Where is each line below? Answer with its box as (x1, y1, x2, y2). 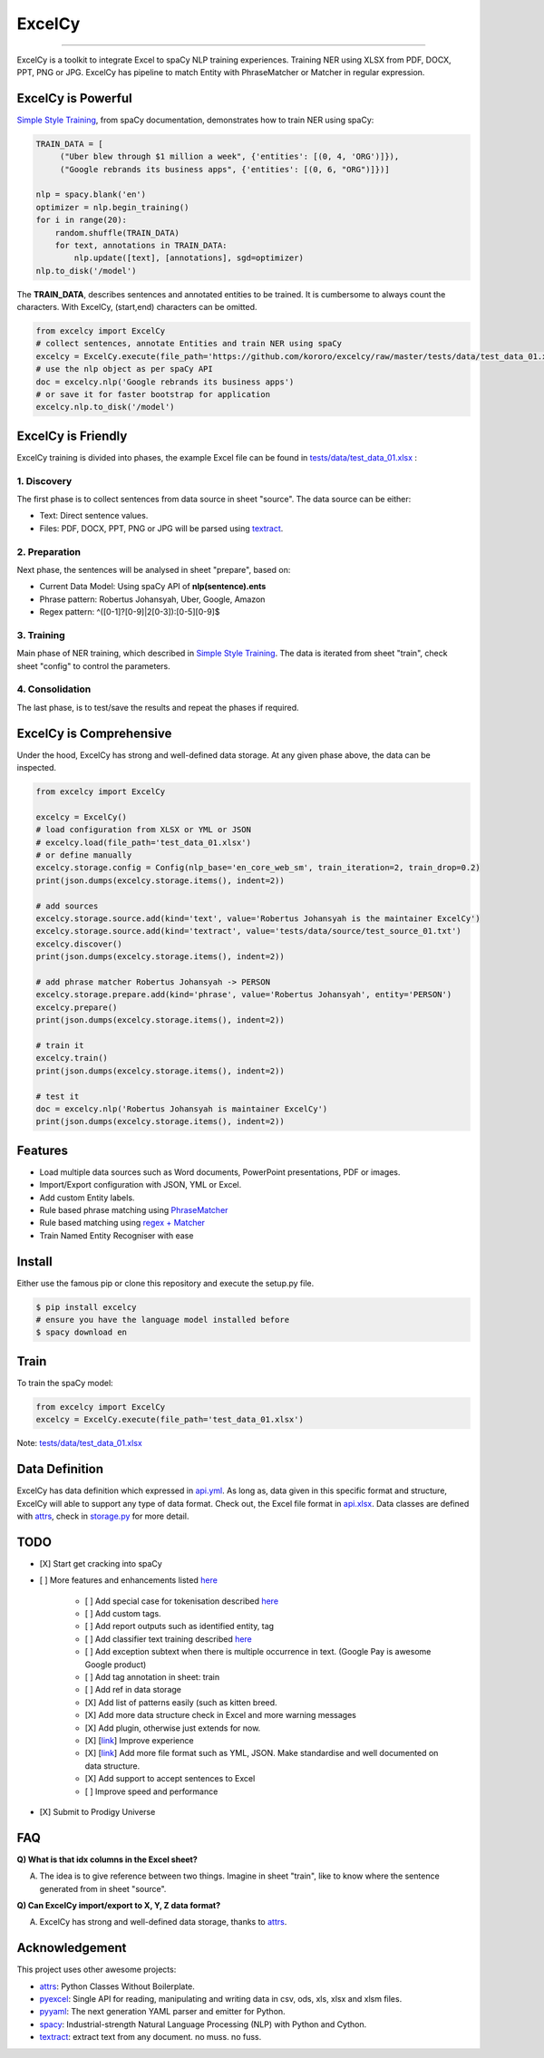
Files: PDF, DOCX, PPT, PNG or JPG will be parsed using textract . (39, 522, 284, 534)
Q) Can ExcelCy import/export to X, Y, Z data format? (16, 1899, 221, 1910)
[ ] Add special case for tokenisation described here (84, 1596, 279, 1607)
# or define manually (35, 850, 132, 860)
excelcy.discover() (35, 938, 122, 949)
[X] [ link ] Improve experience (84, 1734, 194, 1745)
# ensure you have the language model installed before (35, 1315, 290, 1325)
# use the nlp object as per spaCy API (35, 364, 213, 374)
